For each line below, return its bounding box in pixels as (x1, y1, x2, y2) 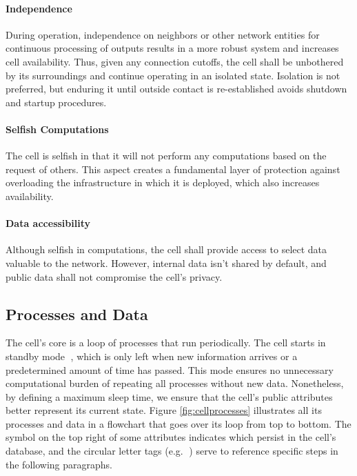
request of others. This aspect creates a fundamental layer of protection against (6, 161, 340, 176)
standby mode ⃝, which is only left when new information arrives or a (6, 348, 298, 363)
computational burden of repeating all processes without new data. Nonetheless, (6, 376, 344, 390)
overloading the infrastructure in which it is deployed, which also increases (6, 175, 320, 190)
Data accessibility (6, 216, 90, 230)
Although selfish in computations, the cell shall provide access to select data (6, 242, 327, 257)
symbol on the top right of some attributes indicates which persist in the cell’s (6, 430, 336, 444)
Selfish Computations (6, 121, 109, 136)
